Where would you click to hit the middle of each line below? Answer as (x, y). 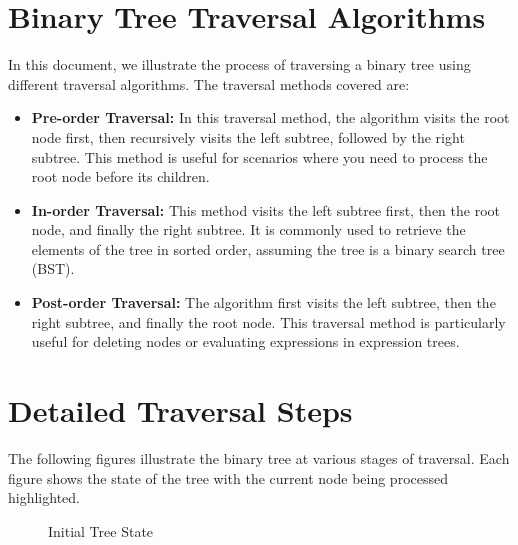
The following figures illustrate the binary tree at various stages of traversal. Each (259, 457)
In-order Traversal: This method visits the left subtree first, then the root (265, 209)
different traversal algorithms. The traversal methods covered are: (209, 83)
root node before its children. (120, 176)
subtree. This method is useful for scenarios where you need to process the (259, 156)
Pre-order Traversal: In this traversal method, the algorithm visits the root (270, 117)
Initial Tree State (101, 530)
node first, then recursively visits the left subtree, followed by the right (248, 136)
